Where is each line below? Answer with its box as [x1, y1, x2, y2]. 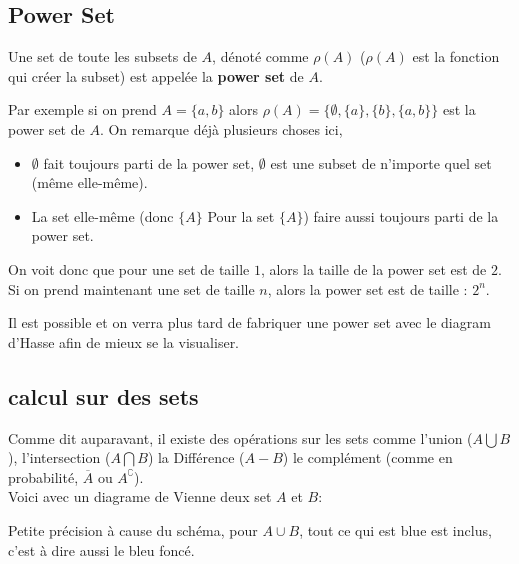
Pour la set [207, 205, 275, 226]
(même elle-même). [31, 172, 148, 193]
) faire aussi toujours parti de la [303, 205, 499, 226]
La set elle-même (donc [31, 205, 174, 226]
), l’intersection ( [8, 447, 111, 468]
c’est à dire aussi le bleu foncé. [8, 539, 195, 560]
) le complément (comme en [282, 447, 453, 468]
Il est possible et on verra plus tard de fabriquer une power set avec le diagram [8, 312, 491, 333]
